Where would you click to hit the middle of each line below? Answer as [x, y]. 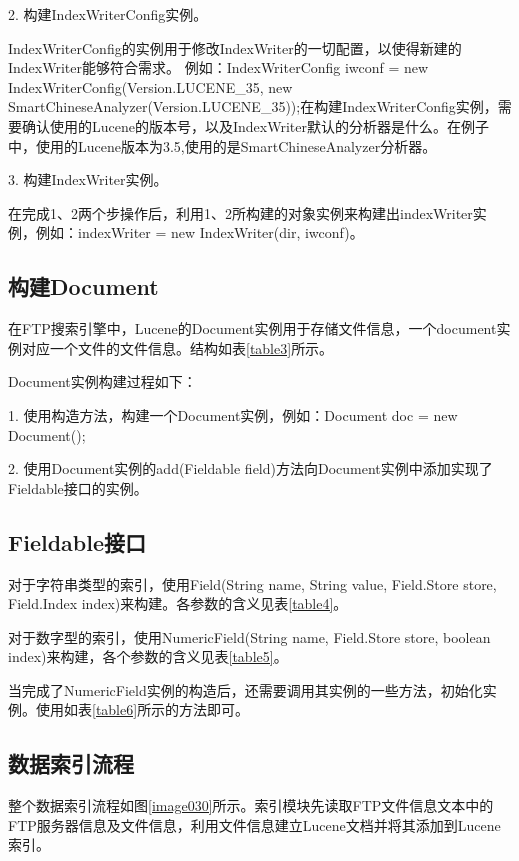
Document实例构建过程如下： [102, 381]
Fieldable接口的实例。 [78, 487]
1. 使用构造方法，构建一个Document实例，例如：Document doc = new [233, 414]
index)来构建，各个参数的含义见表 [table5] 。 [148, 656]
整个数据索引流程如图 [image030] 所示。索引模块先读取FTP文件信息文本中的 [251, 805]
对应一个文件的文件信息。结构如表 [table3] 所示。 [177, 347]
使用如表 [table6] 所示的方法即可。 [142, 709]
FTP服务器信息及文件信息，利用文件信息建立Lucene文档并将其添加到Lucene [254, 824]
